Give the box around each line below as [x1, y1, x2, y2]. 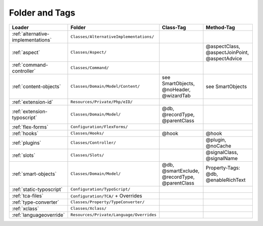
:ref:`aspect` [12, 49, 40, 56]
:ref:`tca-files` [12, 192, 44, 199]
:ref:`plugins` [12, 139, 41, 146]
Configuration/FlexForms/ [71, 124, 128, 130]
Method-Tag [206, 24, 235, 31]
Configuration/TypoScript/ [71, 187, 131, 192]
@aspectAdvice [206, 55, 242, 62]
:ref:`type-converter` [12, 199, 59, 206]
